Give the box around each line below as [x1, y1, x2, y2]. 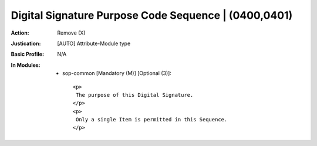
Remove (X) [57, 29, 86, 36]
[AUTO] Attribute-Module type [57, 40, 131, 47]
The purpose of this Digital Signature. [75, 91, 194, 98]
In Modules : [11, 62, 41, 69]
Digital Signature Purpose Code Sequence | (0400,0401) [11, 9, 293, 22]
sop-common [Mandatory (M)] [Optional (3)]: [62, 70, 171, 77]
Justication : [11, 40, 41, 47]
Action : [11, 29, 29, 36]
